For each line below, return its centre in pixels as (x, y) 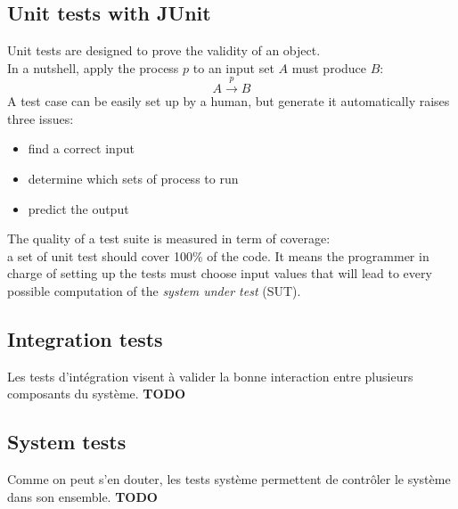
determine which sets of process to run (133, 178)
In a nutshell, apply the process (93, 67)
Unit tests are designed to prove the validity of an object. (164, 50)
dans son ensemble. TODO (82, 496)
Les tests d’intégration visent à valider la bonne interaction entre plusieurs (210, 376)
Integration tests (85, 338)
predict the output (78, 208)
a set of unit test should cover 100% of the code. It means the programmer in (218, 255)
